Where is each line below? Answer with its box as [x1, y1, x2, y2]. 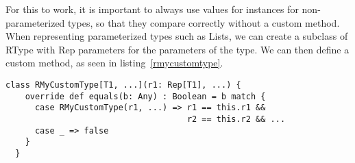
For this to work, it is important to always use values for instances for [5, 2, 299, 16]
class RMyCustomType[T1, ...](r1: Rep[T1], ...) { [5, 79, 241, 90]
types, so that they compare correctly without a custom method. [68, 15, 340, 29]
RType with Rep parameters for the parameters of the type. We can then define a [5, 42, 350, 56]
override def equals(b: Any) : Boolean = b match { [25, 91, 266, 101]
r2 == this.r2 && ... [186, 114, 286, 124]
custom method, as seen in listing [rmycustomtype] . [5, 55, 223, 70]
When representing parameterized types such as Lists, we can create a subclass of [5, 29, 348, 43]
